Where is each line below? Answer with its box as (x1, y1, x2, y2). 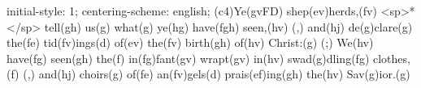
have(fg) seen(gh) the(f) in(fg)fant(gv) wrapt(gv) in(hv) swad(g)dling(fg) (7, 49, 370, 66)
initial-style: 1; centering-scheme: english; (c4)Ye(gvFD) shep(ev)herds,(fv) (7, 2, 377, 19)
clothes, (372, 49, 410, 66)
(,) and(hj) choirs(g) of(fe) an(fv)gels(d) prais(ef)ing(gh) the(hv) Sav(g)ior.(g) (23, 65, 410, 82)
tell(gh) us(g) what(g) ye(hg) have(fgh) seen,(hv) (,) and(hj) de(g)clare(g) (44, 18, 413, 35)
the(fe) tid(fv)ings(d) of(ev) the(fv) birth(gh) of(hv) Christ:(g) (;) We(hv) (7, 34, 374, 51)
